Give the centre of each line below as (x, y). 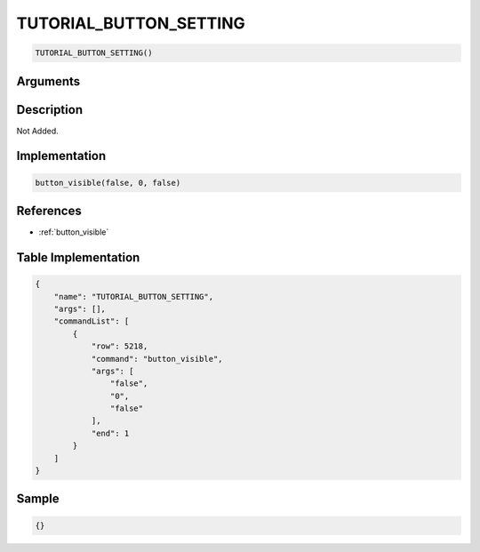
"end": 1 (110, 433)
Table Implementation (78, 257)
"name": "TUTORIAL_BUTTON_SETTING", (133, 296)
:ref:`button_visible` (74, 232)
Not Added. (38, 131)
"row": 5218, (120, 346)
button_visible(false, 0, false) (108, 183)
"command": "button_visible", (157, 359)
